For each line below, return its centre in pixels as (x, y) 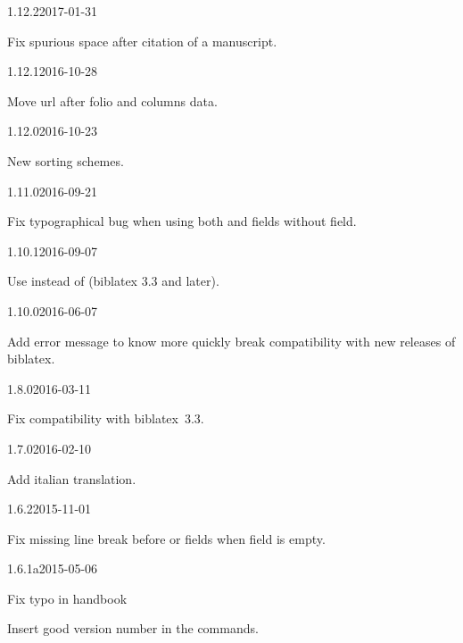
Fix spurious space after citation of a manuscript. (142, 41)
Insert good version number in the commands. (133, 628)
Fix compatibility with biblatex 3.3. (106, 418)
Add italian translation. (72, 478)
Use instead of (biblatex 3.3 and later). (113, 281)
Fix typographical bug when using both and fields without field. (182, 221)
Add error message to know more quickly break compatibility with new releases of (231, 341)
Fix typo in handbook (67, 598)
